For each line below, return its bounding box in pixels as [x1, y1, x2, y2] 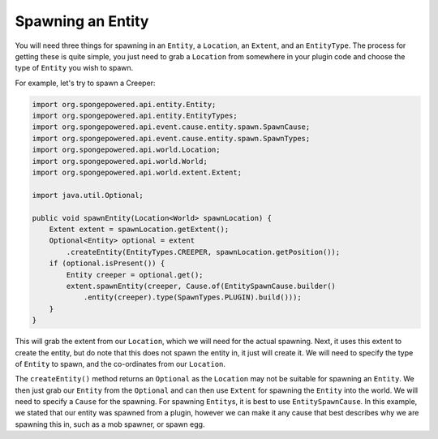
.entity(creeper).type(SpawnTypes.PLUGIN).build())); [83, 293, 302, 302]
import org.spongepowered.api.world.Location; [32, 145, 221, 154]
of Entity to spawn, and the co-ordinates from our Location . [15, 359, 226, 368]
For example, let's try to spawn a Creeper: [15, 78, 156, 88]
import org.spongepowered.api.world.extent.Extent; [32, 168, 243, 178]
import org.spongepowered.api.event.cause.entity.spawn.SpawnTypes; [32, 134, 311, 143]
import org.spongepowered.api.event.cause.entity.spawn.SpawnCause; [32, 123, 311, 131]
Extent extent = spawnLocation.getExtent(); [49, 225, 230, 234]
